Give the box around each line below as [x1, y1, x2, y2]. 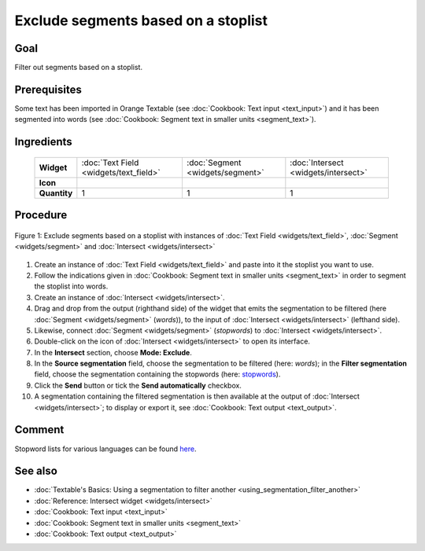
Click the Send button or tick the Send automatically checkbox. [34, 380, 242, 390]
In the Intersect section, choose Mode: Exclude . [34, 347, 192, 357]
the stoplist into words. [34, 281, 109, 291]
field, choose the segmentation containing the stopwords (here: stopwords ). [34, 369, 281, 379]
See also [14, 465, 58, 478]
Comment [14, 423, 65, 436]
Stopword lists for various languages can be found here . [14, 444, 197, 454]
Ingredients [14, 135, 72, 149]
